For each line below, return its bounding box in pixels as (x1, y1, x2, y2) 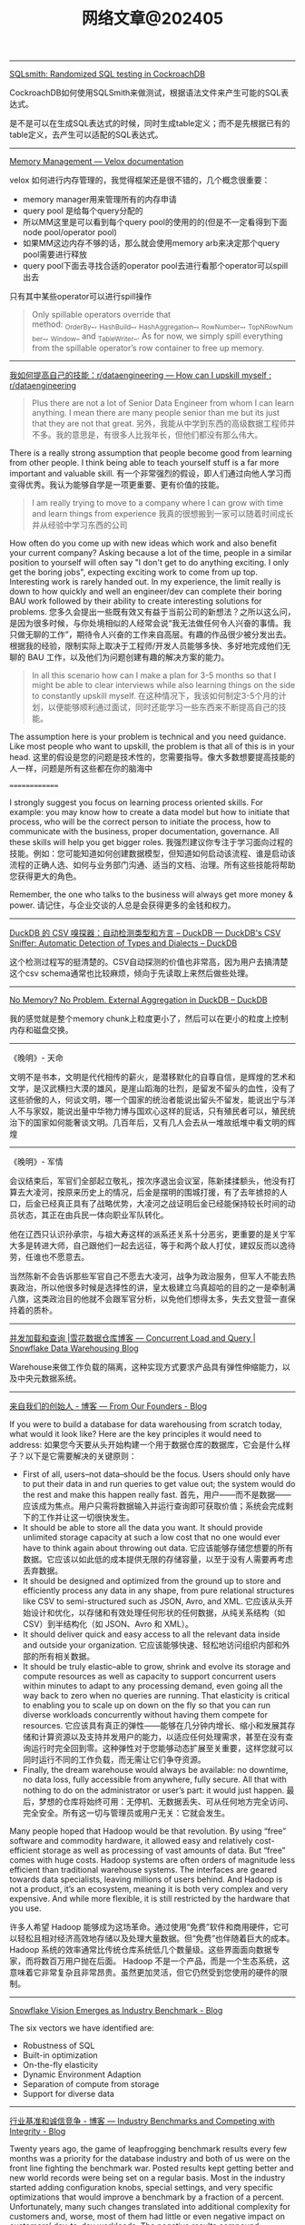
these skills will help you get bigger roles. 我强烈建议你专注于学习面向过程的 (9, 836, 293, 847)
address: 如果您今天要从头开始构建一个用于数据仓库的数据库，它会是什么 (9, 1439, 283, 1450)
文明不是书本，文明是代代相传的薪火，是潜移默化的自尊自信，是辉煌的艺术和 (9, 1071, 296, 1082)
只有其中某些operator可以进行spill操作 (9, 291, 152, 302)
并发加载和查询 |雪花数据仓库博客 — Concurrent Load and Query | (9, 1332, 256, 1344)
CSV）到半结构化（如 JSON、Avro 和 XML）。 (22, 1618, 193, 1629)
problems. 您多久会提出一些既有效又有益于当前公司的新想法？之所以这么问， (9, 605, 296, 617)
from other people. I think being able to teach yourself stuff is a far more (9, 457, 280, 468)
